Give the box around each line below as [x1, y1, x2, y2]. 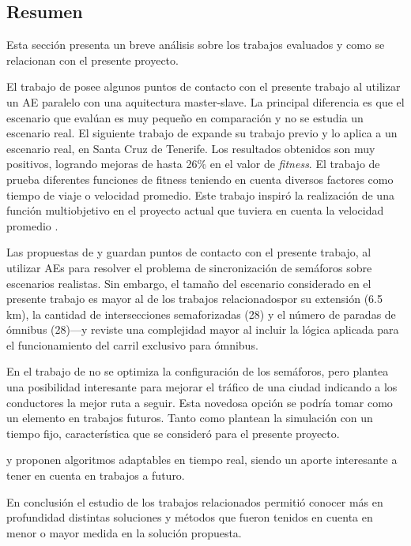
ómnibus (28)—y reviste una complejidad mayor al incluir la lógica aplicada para [6, 321, 399, 338]
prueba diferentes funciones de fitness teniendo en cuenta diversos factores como [6, 170, 394, 187]
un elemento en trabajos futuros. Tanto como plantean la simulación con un [6, 409, 373, 426]
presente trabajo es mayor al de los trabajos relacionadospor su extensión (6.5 [6, 290, 383, 307]
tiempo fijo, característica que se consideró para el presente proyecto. [6, 424, 340, 441]
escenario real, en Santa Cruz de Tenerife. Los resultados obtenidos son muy [6, 140, 375, 156]
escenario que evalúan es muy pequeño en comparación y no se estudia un [6, 109, 364, 125]
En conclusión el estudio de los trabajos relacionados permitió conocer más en [6, 493, 383, 510]
